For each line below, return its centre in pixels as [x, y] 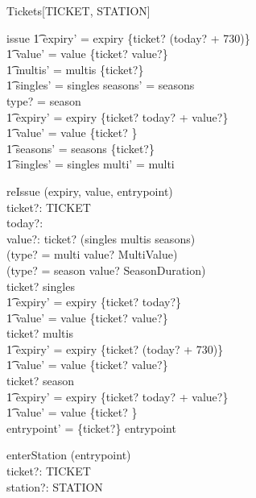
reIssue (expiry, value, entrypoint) [90, 191]
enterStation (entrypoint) [69, 455]
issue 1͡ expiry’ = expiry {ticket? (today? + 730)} [128, 37]
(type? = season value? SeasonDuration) [106, 270]
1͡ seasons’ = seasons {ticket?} [81, 148]
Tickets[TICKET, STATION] [78, 10]
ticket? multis [40, 333]
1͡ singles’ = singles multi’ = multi [91, 164]
